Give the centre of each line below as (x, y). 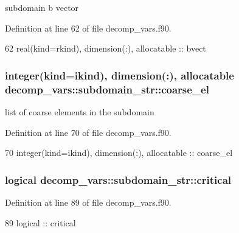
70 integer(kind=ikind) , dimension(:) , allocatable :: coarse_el (119, 153)
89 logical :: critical (40, 222)
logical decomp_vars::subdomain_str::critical (118, 179)
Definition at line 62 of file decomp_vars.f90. (88, 28)
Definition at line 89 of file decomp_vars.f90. (88, 202)
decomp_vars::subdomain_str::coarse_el (107, 89)
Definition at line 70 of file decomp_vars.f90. (88, 132)
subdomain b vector (42, 7)
